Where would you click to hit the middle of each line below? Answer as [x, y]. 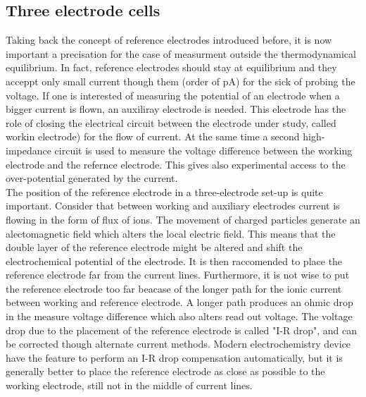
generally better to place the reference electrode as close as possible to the [165, 371]
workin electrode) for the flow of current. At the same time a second [153, 136]
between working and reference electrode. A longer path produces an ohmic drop [179, 302]
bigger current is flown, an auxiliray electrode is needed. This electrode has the [176, 109]
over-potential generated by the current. [92, 178]
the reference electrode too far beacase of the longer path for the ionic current [174, 288]
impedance [29, 150]
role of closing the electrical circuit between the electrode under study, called [171, 122]
